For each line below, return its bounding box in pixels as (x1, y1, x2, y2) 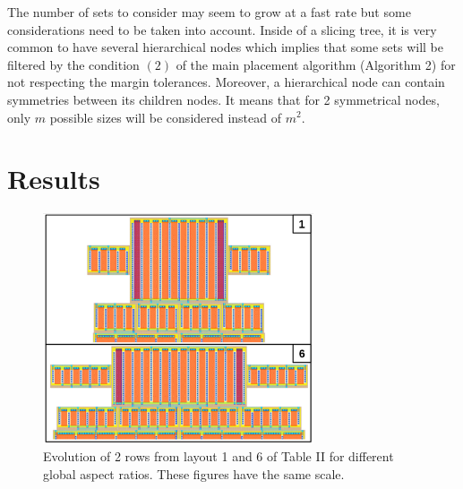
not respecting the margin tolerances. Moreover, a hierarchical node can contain (7, 73, 445, 91)
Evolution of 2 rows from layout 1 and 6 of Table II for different (43, 447, 394, 466)
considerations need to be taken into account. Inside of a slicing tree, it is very (7, 20, 437, 39)
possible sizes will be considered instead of (49, 107, 282, 126)
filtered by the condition (7, 55, 140, 73)
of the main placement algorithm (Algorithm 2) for (176, 55, 456, 73)
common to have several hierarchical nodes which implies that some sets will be (7, 38, 444, 56)
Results (7, 160, 100, 197)
